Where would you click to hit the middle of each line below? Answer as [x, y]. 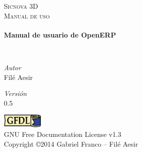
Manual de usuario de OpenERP [60, 34]
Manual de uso [27, 15]
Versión [15, 93]
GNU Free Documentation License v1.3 [63, 134]
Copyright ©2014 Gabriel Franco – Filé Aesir [71, 143]
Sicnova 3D [21, 6]
